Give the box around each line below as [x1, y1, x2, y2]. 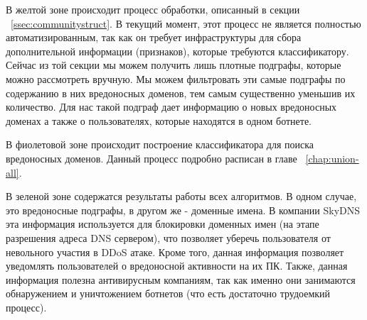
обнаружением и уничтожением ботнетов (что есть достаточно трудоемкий [6, 286, 331, 301]
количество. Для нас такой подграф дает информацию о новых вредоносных [6, 99, 337, 114]
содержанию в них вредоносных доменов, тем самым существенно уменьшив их [6, 85, 356, 100]
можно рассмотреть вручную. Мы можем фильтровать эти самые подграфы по [6, 71, 346, 86]
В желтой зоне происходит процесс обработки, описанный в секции [6, 2, 300, 16]
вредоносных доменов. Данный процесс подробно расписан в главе [6, 150, 297, 165]
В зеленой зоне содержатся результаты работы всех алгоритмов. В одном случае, [6, 189, 357, 204]
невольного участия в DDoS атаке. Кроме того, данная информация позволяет [6, 244, 344, 259]
